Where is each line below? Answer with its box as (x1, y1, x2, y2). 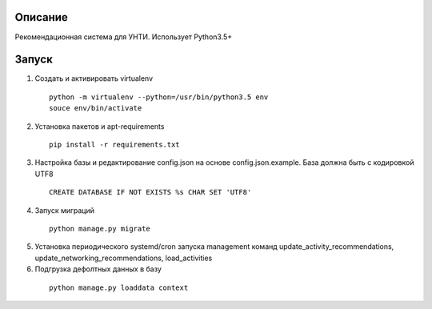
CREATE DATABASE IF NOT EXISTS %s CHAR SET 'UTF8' (49, 188, 252, 197)
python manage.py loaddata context (49, 283, 189, 292)
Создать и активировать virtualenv (34, 74, 154, 83)
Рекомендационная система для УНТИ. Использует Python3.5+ (14, 32, 233, 42)
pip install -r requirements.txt (49, 140, 180, 149)
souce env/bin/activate (49, 104, 142, 113)
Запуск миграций (34, 205, 95, 215)
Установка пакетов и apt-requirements (34, 121, 165, 131)
